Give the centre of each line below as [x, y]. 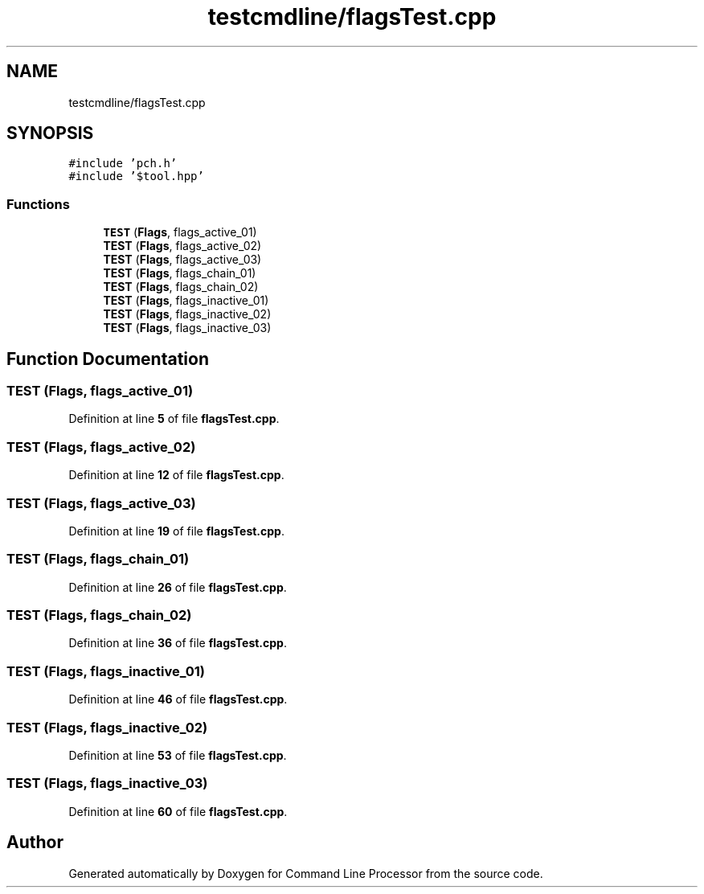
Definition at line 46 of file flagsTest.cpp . [178, 699]
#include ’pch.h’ [123, 164]
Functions [38, 204]
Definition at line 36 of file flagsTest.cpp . [178, 643]
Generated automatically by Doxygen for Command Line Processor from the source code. [306, 873]
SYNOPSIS [50, 133]
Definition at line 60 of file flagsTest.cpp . [178, 811]
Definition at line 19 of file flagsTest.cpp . [176, 531]
